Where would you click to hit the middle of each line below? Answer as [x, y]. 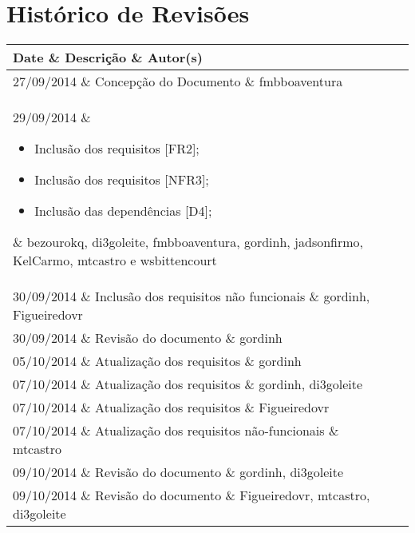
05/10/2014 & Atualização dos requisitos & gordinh [157, 361]
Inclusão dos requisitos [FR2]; [117, 149]
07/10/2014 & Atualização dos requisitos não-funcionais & [176, 431]
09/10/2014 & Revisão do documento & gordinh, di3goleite [178, 472]
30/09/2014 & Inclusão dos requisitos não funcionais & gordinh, [192, 296]
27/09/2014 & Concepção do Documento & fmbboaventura [178, 82]
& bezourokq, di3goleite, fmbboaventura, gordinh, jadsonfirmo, [188, 242]
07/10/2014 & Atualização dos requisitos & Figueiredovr [171, 408]
